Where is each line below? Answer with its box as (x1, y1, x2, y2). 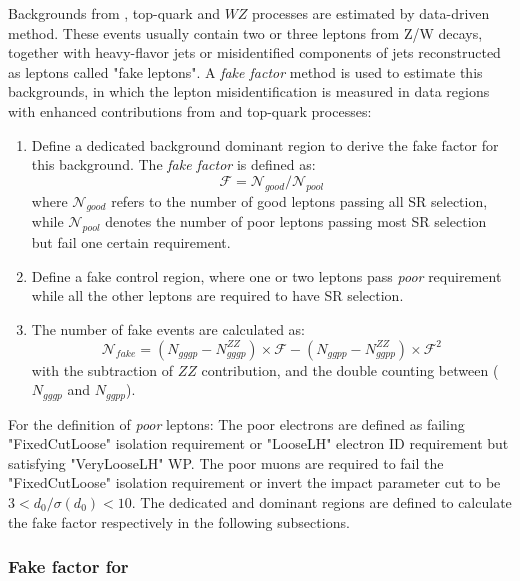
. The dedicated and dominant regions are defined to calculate (131, 491, 512, 512)
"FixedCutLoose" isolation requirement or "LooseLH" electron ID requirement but (8, 433, 509, 454)
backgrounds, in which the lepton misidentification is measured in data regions (8, 81, 490, 102)
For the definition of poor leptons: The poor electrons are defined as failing (8, 413, 465, 434)
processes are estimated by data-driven (252, 3, 490, 23)
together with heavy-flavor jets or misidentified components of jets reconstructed (8, 42, 501, 63)
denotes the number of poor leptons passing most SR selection (105, 211, 487, 232)
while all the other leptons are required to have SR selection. (31, 285, 404, 306)
